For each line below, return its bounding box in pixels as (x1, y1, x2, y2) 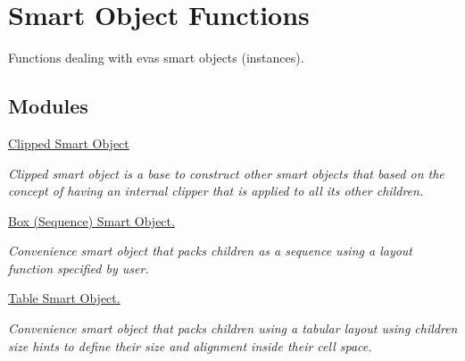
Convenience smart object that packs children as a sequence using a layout (8, 241, 413, 260)
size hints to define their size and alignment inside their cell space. (8, 336, 372, 355)
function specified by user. (8, 258, 149, 277)
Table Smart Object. (8, 289, 120, 307)
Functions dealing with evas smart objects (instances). (8, 48, 304, 67)
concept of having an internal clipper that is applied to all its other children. (8, 181, 424, 200)
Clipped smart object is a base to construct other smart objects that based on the (8, 164, 444, 182)
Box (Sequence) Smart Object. (8, 211, 175, 230)
